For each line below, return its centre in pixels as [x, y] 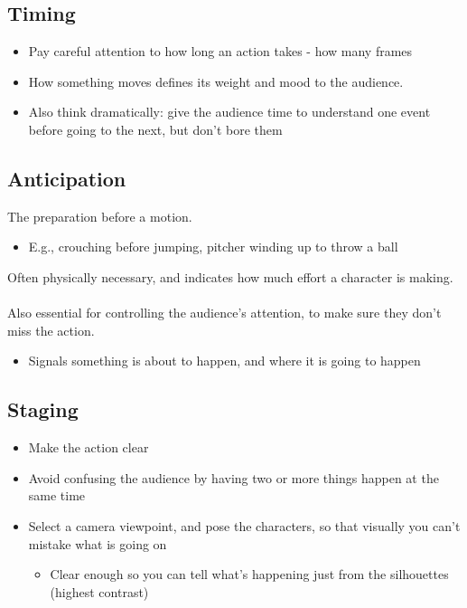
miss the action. [51, 330]
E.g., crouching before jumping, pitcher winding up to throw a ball [213, 247]
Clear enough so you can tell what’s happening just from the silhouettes [249, 574]
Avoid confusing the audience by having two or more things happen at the [233, 477]
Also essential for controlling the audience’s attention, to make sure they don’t [224, 313]
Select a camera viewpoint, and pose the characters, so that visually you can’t [244, 525]
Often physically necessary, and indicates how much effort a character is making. [230, 276]
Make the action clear [89, 447]
